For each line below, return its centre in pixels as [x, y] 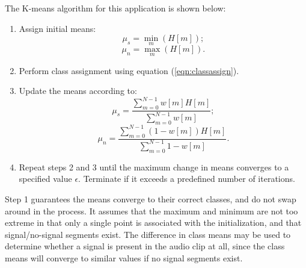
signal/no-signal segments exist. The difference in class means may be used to [148, 234]
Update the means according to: [78, 91]
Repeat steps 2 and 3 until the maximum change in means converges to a [154, 167]
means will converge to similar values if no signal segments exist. [124, 257]
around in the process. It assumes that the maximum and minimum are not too [151, 210]
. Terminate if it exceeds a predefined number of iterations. [187, 179]
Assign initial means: [57, 28]
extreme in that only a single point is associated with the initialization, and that [153, 223]
